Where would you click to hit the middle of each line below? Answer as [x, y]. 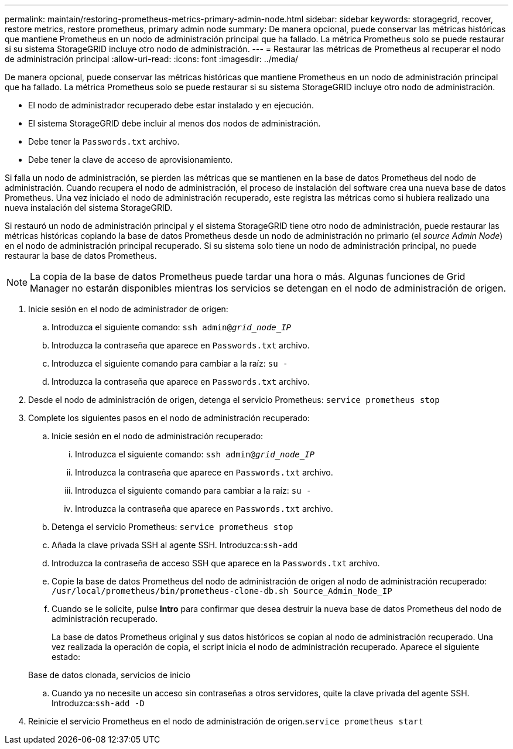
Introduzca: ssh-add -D [98, 703]
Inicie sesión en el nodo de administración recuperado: [158, 436]
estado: [66, 657]
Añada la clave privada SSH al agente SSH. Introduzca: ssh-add [175, 545]
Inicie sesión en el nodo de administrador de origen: [128, 309]
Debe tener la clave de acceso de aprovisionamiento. [131, 160]
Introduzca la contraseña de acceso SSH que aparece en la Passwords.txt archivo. [216, 563]
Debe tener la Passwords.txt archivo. [104, 141]
